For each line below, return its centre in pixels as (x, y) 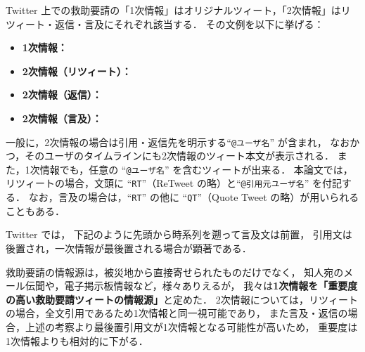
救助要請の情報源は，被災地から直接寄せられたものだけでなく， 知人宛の (175, 272)
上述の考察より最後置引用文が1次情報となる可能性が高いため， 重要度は (191, 326)
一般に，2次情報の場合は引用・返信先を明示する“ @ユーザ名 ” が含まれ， (166, 142)
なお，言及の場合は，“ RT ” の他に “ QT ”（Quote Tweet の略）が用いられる (194, 197)
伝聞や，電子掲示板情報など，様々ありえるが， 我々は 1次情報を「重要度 (191, 286)
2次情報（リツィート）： (77, 71)
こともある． (35, 210)
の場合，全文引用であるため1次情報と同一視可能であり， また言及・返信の (177, 313)
